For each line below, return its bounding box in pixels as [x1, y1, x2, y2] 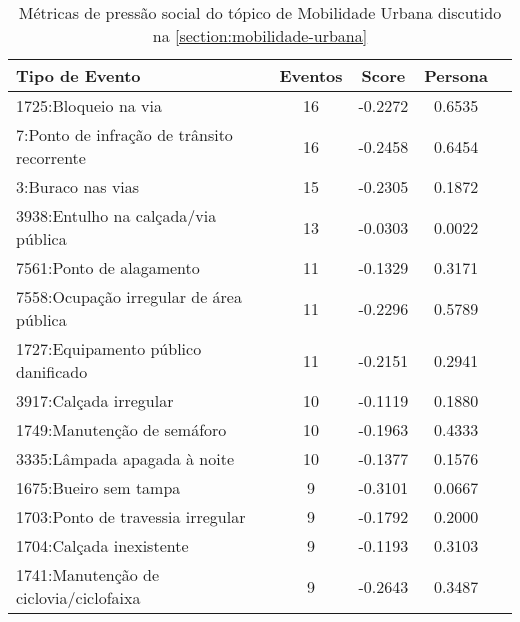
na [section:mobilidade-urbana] [152, 24, 368, 47]
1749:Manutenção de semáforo [16, 418, 227, 441]
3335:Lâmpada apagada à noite [16, 447, 235, 470]
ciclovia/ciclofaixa [16, 586, 141, 609]
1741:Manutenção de [16, 563, 160, 586]
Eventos [279, 64, 343, 87]
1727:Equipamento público [16, 337, 202, 360]
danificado [16, 360, 88, 383]
